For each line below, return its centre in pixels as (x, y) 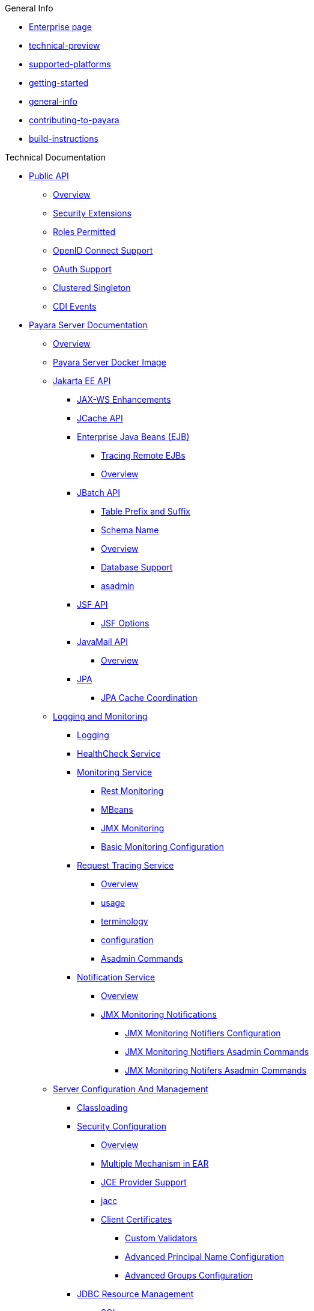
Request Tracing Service (125, 865)
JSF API (92, 604)
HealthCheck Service (119, 753)
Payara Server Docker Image (110, 362)
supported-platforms (70, 64)
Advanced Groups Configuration (189, 1275)
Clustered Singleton (92, 288)
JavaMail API (102, 642)
